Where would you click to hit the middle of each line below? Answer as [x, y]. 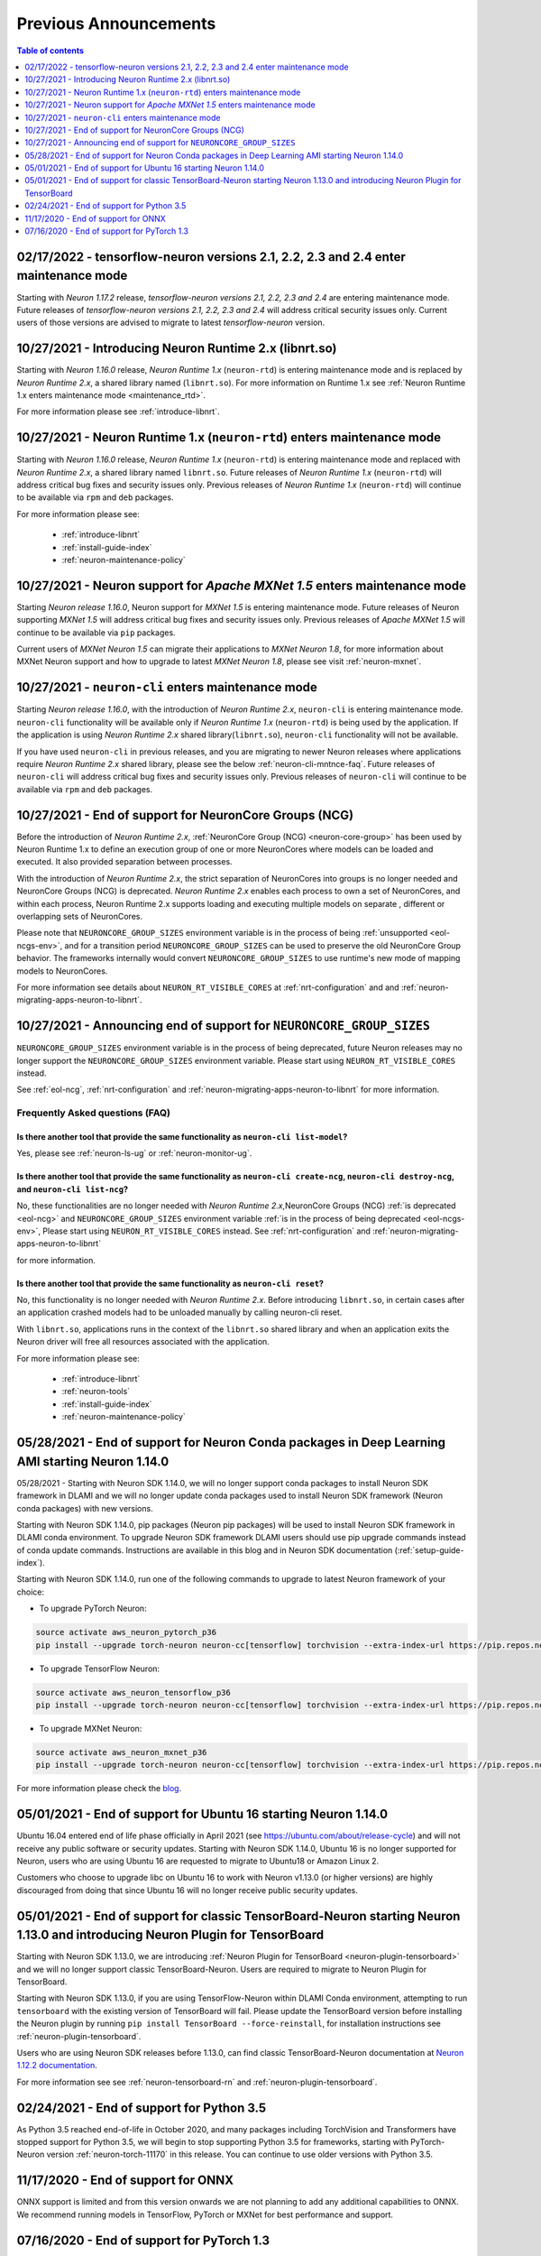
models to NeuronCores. [62, 971]
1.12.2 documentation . [57, 2066]
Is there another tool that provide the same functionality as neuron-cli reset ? [170, 1283]
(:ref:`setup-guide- [429, 1550]
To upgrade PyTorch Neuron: [93, 1609]
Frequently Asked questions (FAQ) [94, 1113]
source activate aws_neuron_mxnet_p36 [121, 1752]
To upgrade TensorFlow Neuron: [100, 1669]
